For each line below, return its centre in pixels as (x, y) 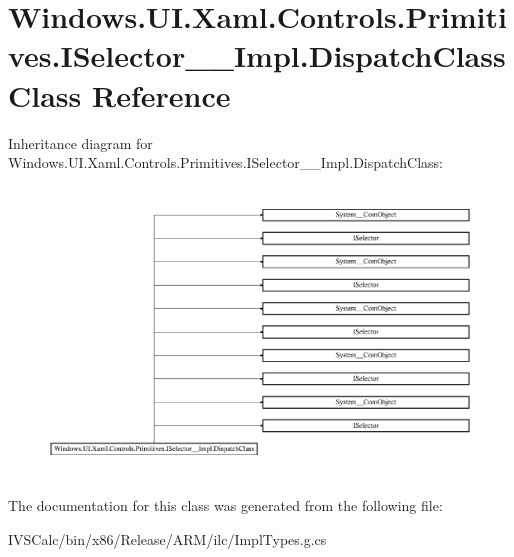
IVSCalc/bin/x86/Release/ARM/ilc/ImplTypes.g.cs (167, 538)
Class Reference (119, 94)
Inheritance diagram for (80, 142)
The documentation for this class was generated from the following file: (225, 505)
